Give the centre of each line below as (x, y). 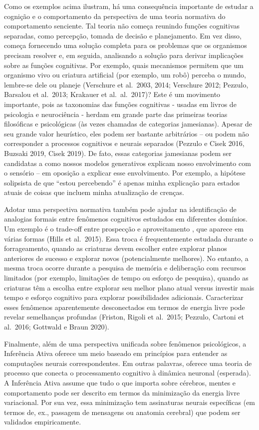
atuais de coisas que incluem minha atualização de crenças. (94, 192)
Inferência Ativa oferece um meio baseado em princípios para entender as (116, 353)
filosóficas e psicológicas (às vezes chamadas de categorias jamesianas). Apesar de (128, 124)
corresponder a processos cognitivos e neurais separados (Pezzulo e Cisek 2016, (124, 143)
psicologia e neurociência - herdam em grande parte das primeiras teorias (116, 114)
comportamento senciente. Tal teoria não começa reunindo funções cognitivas (122, 26)
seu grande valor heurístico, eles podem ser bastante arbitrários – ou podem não (127, 133)
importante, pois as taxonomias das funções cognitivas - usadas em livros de (120, 104)
